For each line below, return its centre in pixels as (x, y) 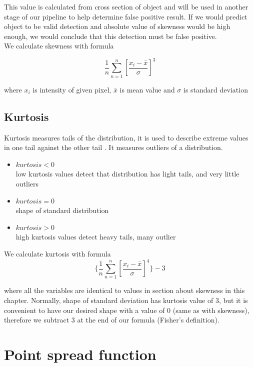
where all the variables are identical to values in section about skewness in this (124, 290)
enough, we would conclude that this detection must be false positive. (110, 36)
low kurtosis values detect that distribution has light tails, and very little (127, 174)
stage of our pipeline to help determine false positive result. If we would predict (126, 16)
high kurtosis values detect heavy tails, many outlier (96, 237)
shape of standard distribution (62, 210)
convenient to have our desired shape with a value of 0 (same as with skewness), (127, 310)
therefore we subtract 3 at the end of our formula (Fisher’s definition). (112, 320)
